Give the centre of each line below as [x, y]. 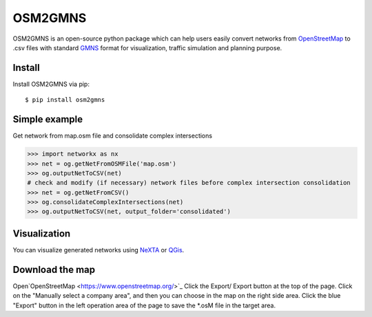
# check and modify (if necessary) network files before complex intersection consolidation [189, 183]
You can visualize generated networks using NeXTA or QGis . [99, 250]
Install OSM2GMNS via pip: [51, 84]
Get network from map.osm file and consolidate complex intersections [113, 136]
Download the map [54, 269]
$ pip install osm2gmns [65, 100]
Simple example [48, 119]
